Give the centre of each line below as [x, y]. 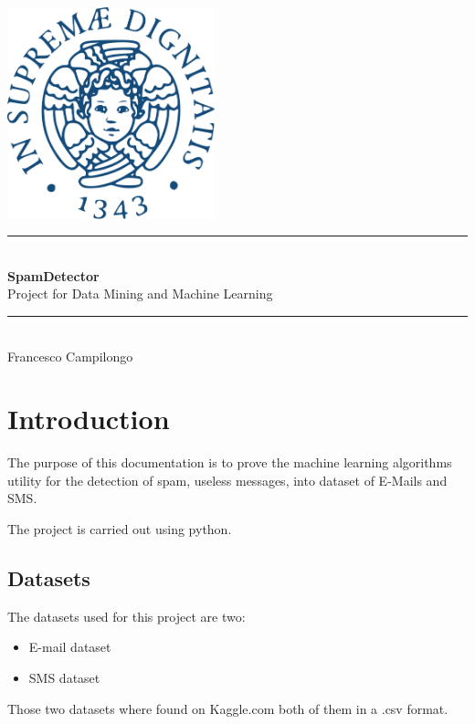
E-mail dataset [70, 647]
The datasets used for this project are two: [127, 616]
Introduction [89, 419]
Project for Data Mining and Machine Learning [140, 294]
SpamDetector [53, 275]
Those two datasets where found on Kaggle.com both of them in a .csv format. [228, 708]
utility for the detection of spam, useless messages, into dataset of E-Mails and [227, 480]
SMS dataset [64, 677]
